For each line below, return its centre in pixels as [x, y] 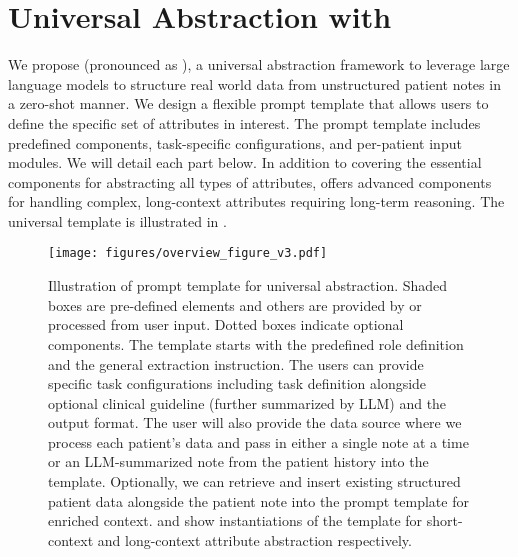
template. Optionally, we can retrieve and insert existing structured [254, 481]
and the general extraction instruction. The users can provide [236, 363]
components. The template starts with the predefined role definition [256, 343]
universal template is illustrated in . [117, 220]
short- [444, 520]
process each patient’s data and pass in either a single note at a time [258, 441]
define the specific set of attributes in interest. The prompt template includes [244, 122]
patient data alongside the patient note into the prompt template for [258, 500]
